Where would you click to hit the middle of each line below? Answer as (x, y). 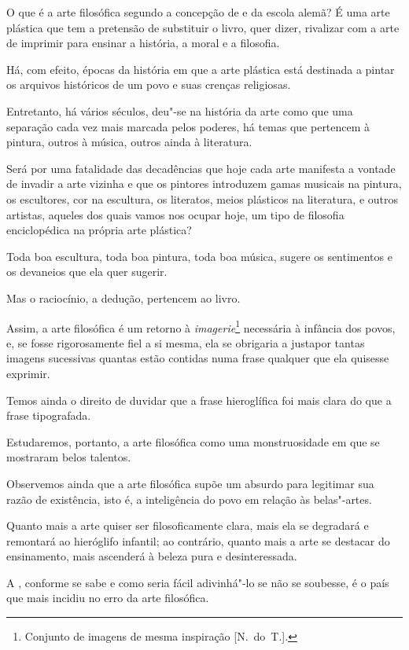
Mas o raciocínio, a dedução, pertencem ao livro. (123, 297)
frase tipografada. (49, 415)
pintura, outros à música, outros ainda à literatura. (129, 142)
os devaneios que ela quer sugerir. (87, 272)
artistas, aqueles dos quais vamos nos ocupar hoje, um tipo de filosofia (175, 214)
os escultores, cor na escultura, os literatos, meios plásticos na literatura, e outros (202, 198)
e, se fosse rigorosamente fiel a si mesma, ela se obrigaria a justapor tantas (186, 342)
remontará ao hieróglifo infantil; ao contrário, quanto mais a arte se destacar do (198, 540)
